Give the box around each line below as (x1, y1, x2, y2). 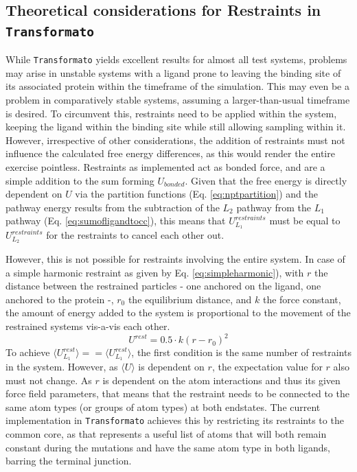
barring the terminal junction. (5, 453, 132, 468)
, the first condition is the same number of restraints (131, 345, 352, 359)
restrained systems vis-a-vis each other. (5, 319, 170, 333)
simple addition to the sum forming (5, 173, 154, 187)
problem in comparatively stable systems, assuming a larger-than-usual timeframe (5, 93, 350, 107)
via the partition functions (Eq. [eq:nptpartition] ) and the (75, 187, 318, 201)
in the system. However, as (5, 359, 118, 373)
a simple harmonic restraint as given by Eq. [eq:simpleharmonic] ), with (5, 265, 304, 279)
